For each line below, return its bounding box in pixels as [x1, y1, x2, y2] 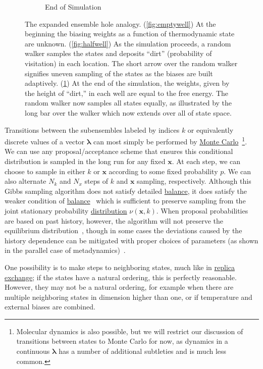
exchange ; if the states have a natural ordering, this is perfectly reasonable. [5, 272, 237, 282]
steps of [84, 176, 109, 186]
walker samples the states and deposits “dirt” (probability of [25, 48, 212, 59]
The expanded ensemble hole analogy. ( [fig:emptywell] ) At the [25, 18, 216, 29]
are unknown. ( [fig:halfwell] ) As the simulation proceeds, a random [25, 38, 231, 48]
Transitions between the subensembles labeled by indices [5, 124, 180, 135]
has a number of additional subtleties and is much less [59, 346, 227, 356]
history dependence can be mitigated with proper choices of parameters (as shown [5, 235, 258, 245]
